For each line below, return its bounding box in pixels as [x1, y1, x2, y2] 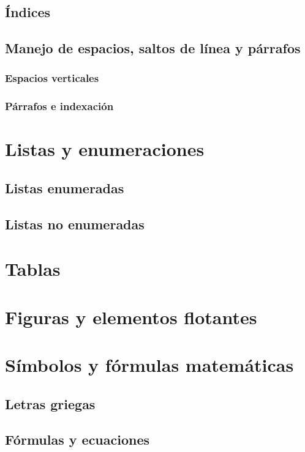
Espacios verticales [5, 70, 99, 86]
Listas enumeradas [5, 179, 124, 198]
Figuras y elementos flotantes [5, 304, 257, 329]
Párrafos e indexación [5, 98, 114, 114]
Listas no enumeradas [5, 214, 145, 233]
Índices [5, 2, 51, 21]
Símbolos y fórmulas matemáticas [5, 352, 294, 377]
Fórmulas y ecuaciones [5, 430, 150, 449]
